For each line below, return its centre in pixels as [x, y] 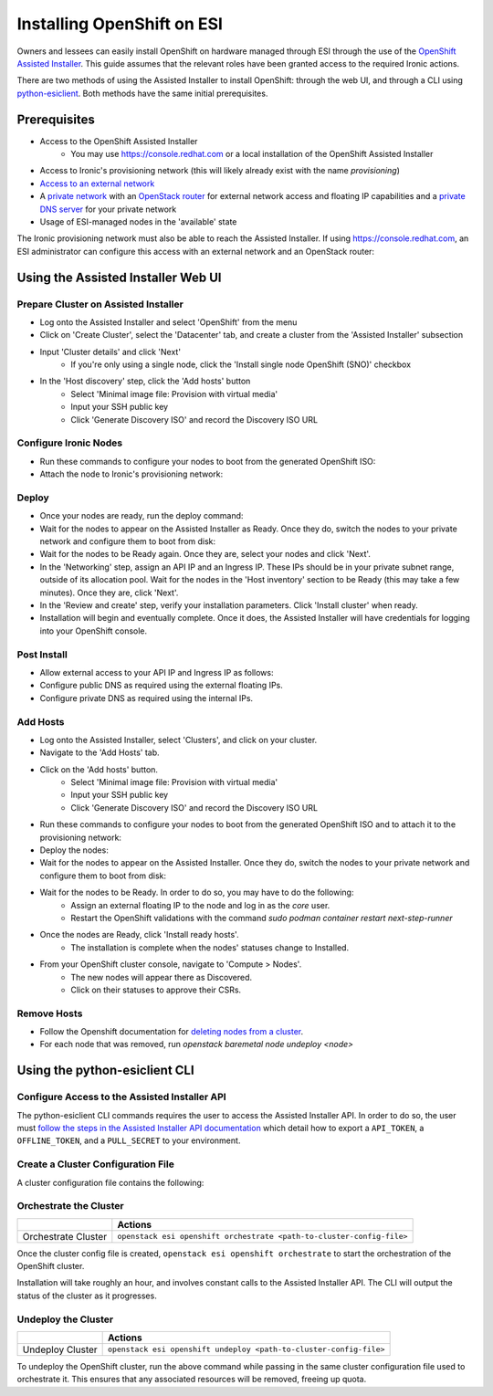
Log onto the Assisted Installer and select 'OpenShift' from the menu [168, 322]
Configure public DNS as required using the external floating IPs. [161, 686]
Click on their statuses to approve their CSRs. [156, 990]
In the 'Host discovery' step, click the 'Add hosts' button [145, 381]
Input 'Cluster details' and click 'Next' [110, 352]
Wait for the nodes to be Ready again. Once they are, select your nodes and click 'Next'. [205, 554]
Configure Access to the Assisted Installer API [122, 1097]
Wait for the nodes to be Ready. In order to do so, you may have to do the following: [197, 892]
